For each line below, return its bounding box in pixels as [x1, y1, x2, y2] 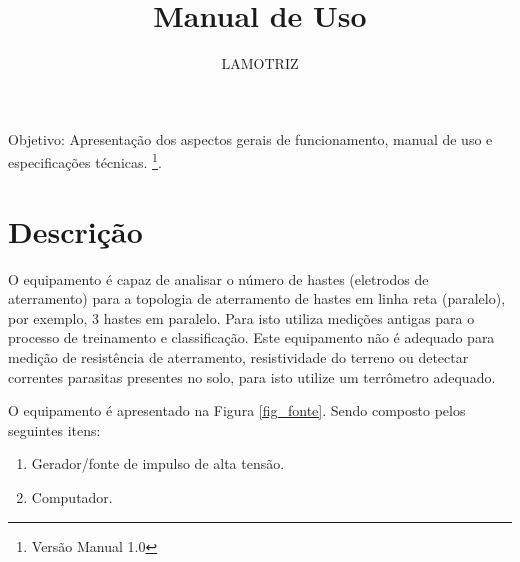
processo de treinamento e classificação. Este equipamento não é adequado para [8, 327, 495, 348]
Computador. [31, 487, 113, 508]
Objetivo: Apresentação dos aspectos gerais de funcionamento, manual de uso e [8, 128, 493, 149]
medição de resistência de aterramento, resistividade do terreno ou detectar [8, 347, 469, 368]
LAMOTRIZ [221, 53, 299, 74]
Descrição [8, 210, 143, 251]
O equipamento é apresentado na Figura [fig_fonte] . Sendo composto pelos [8, 400, 466, 421]
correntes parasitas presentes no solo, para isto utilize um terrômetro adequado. [8, 366, 496, 387]
